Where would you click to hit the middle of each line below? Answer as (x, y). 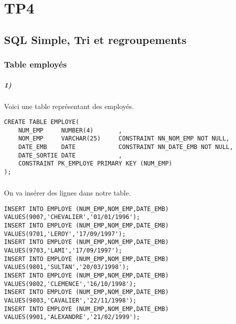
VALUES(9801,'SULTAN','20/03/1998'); (67, 267)
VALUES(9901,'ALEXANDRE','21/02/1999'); (72, 317)
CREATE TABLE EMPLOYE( (42, 122)
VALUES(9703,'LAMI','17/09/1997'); (63, 250)
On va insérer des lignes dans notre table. (67, 193)
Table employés (35, 64)
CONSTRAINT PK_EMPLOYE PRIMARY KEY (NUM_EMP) (95, 164)
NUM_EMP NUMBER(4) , (70, 130)
